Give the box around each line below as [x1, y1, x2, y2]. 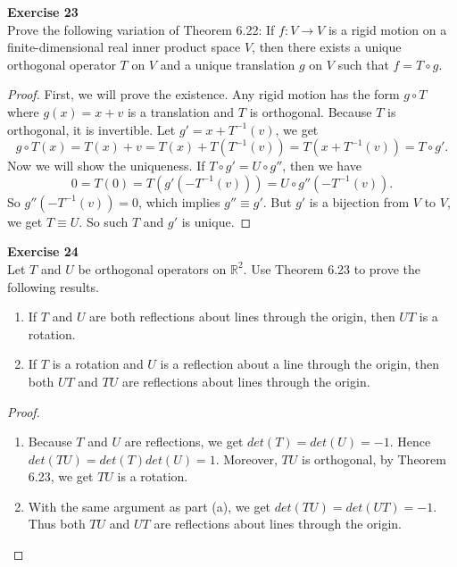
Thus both [28, 514, 86, 533]
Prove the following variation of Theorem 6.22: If [7, 20, 275, 38]
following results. [7, 277, 99, 296]
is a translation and [127, 102, 235, 121]
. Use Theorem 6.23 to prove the [243, 259, 421, 278]
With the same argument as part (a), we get [28, 496, 271, 515]
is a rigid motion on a [328, 20, 447, 38]
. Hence [389, 432, 431, 451]
